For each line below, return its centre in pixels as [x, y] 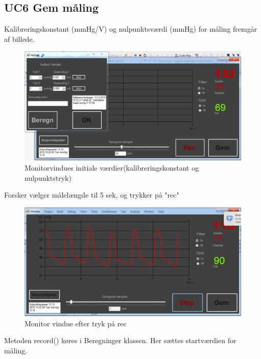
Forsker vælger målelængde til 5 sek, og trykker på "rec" [92, 195]
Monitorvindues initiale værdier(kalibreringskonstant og [112, 168]
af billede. [19, 39]
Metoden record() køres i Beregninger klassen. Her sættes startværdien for [120, 340]
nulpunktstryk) [48, 177]
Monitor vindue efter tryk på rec [76, 323]
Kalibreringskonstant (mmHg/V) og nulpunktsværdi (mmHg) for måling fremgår [131, 29]
